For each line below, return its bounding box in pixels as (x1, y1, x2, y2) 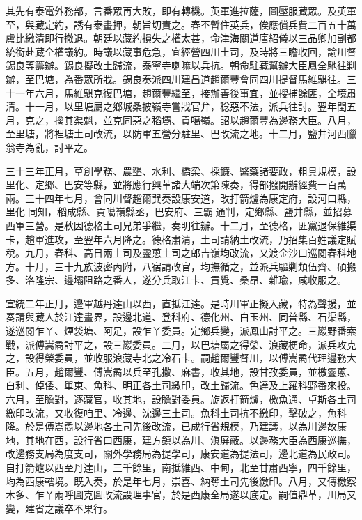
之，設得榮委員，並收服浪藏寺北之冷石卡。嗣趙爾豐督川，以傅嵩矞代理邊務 (6, 351, 347, 365)
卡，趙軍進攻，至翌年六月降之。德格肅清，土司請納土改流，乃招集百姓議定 (6, 231, 347, 246)
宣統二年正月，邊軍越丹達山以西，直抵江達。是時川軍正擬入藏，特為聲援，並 (6, 296, 356, 310)
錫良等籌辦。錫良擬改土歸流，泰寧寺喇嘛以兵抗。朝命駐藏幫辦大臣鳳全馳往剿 (6, 58, 356, 72)
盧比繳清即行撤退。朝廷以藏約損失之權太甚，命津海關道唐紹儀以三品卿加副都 (6, 31, 356, 45)
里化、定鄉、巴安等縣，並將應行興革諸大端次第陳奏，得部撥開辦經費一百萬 (6, 177, 347, 192)
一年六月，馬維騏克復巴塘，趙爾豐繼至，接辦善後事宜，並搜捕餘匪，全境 (15, 85, 347, 100)
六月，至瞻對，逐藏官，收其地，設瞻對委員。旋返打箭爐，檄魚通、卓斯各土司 (6, 392, 356, 406)
